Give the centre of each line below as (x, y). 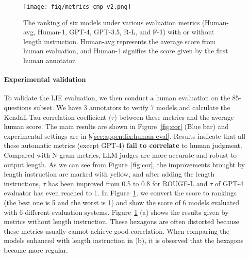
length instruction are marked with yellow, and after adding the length (109, 174)
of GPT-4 (229, 183)
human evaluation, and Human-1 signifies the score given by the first (126, 51)
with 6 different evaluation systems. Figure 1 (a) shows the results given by (116, 212)
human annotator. (50, 60)
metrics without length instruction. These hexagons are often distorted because (122, 221)
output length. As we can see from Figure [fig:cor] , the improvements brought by (124, 164)
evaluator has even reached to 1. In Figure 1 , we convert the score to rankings (120, 193)
